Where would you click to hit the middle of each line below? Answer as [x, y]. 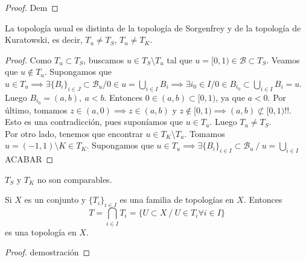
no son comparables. [75, 179]
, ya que [230, 97]
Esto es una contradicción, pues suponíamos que [94, 122]
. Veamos [283, 59]
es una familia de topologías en [177, 200]
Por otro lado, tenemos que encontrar [74, 133]
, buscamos [104, 59]
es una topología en [41, 232]
